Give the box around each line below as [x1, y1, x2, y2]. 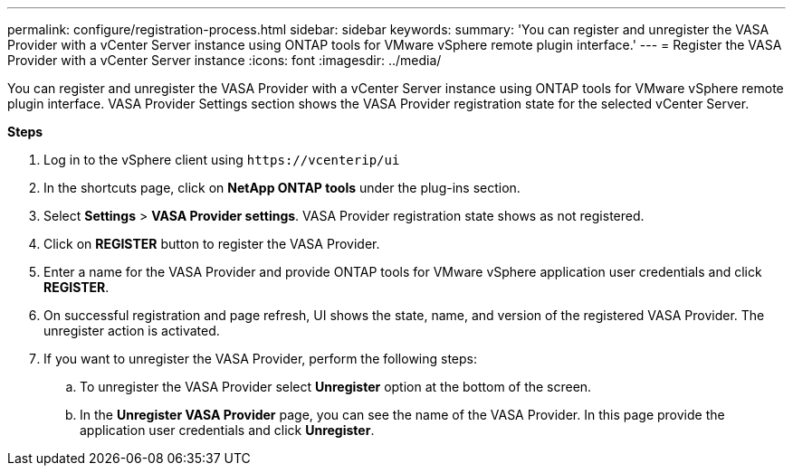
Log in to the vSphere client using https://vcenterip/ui [43, 152, 400, 167]
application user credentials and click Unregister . [80, 422, 375, 438]
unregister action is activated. [43, 323, 220, 338]
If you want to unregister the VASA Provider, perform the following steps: [43, 351, 478, 366]
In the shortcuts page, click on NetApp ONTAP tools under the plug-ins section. [43, 180, 521, 195]
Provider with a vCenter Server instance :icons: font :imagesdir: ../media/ [7, 52, 442, 68]
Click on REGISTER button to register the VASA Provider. [43, 236, 380, 251]
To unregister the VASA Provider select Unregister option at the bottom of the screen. [80, 379, 592, 394]
